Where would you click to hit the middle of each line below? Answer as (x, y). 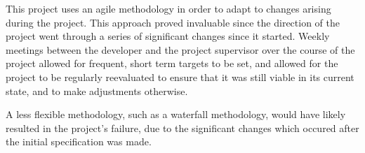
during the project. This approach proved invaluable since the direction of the (173, 22)
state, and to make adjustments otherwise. (97, 90)
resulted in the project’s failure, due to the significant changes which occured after (182, 127)
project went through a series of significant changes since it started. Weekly (168, 36)
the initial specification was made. (79, 141)
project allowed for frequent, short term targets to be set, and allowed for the (172, 63)
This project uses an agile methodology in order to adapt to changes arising (168, 8)
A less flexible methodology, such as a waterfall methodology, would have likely (176, 114)
